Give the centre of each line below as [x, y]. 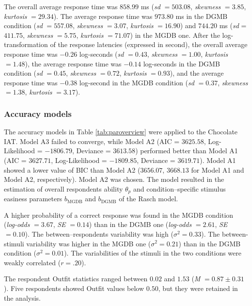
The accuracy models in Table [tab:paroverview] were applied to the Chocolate [121, 132]
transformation [26, 44]
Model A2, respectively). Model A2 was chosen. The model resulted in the [114, 179]
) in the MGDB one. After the [175, 35]
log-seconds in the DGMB [181, 63]
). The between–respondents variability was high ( [99, 234]
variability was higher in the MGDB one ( [89, 243]
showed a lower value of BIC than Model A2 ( [72, 169]
